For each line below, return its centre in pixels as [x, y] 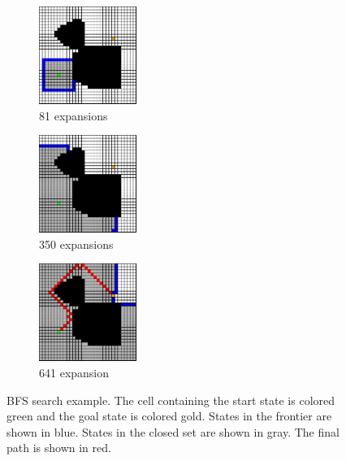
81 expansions [74, 115]
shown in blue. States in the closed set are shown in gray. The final [173, 431]
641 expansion [74, 372]
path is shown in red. [59, 448]
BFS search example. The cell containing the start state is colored [171, 400]
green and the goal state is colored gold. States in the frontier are [169, 416]
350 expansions [76, 244]
